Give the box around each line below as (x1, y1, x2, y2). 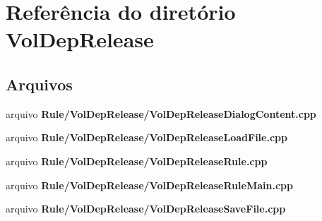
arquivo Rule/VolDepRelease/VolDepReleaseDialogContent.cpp (6, 106, 316, 121)
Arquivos (6, 73, 73, 95)
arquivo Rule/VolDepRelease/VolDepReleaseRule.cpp (6, 153, 268, 168)
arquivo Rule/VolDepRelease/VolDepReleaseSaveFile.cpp (6, 201, 286, 216)
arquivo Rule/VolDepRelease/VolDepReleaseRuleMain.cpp (6, 177, 293, 192)
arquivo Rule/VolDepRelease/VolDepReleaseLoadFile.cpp (6, 130, 287, 145)
